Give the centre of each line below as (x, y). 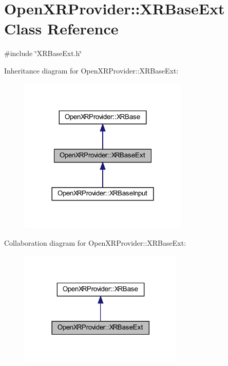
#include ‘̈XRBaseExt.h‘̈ (43, 53)
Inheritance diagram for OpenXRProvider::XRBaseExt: (91, 70)
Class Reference (61, 29)
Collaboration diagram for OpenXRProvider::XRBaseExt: (95, 242)
